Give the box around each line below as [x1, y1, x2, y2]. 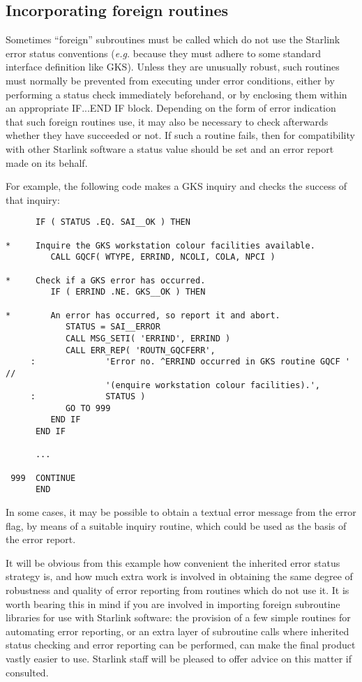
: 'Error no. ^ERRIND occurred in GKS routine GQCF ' [30, 357, 350, 367]
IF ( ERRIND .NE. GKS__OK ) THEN [50, 287, 206, 297]
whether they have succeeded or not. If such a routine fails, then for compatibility [6, 128, 355, 142]
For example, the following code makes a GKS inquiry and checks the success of [6, 179, 347, 193]
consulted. [6, 665, 49, 679]
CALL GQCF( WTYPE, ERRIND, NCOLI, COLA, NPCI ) [50, 252, 276, 262]
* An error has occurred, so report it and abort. [6, 310, 280, 320]
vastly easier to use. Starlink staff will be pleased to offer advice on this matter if [6, 651, 352, 666]
